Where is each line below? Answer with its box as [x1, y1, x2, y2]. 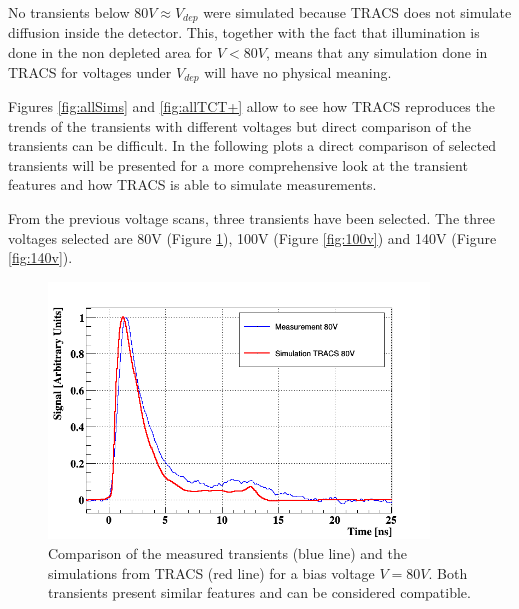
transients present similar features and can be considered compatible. [48, 582, 471, 603]
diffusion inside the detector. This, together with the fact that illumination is [8, 22, 480, 43]
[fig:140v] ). [8, 247, 73, 268]
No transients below [8, 2, 130, 22]
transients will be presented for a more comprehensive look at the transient [8, 154, 468, 175]
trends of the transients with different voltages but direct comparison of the [8, 115, 471, 136]
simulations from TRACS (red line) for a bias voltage [48, 562, 375, 583]
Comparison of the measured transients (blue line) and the [48, 542, 407, 563]
